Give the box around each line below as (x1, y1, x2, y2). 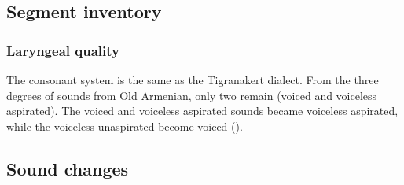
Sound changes (6, 156, 129, 180)
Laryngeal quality (6, 40, 119, 60)
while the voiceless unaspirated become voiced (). (6, 117, 243, 134)
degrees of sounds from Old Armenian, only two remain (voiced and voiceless (6, 87, 377, 103)
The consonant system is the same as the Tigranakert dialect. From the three (6, 72, 379, 87)
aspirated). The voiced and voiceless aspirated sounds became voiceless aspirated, (6, 102, 398, 119)
